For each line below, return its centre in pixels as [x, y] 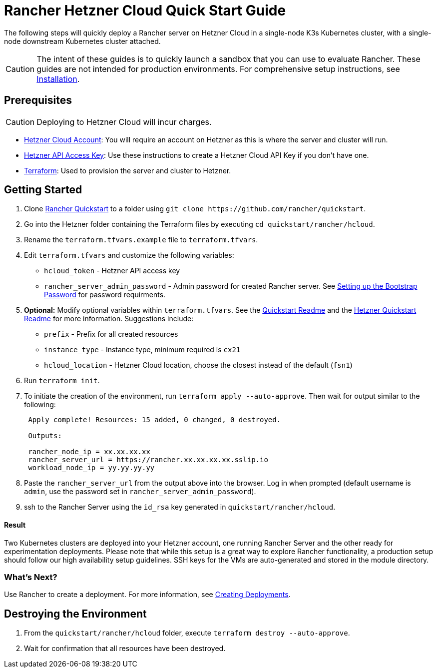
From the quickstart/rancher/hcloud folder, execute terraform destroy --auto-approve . [187, 633]
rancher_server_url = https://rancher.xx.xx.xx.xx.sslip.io [148, 460]
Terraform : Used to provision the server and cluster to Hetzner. [128, 170]
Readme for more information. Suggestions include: [109, 319]
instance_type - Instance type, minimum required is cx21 [142, 350]
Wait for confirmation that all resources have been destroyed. [125, 649]
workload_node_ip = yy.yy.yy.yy [91, 468]
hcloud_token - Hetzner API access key [112, 271]
